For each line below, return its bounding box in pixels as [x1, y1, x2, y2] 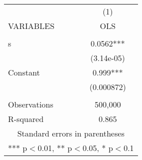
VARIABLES [8, 20, 54, 31]
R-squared [8, 113, 44, 124]
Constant [8, 66, 40, 78]
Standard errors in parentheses [17, 127, 124, 139]
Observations [8, 98, 53, 110]
